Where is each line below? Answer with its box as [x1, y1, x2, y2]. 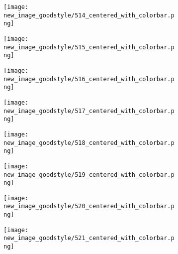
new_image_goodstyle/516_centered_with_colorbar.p [3, 75, 175, 83]
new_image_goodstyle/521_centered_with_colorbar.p [3, 235, 175, 242]
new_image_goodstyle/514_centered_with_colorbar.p [3, 11, 175, 19]
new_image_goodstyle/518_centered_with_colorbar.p [3, 139, 175, 146]
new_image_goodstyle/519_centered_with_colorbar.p [3, 171, 175, 178]
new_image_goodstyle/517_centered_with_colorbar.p [3, 107, 175, 115]
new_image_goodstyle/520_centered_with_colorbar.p [3, 203, 175, 210]
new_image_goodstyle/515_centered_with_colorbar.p [3, 43, 175, 51]
